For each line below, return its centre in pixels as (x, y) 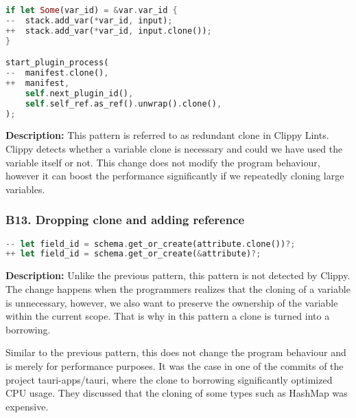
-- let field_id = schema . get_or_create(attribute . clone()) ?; (151, 244)
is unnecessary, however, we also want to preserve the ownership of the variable (172, 302)
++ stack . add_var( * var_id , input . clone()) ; (109, 31)
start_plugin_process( (57, 63)
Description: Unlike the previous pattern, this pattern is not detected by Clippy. (178, 275)
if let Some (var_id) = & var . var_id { (92, 10)
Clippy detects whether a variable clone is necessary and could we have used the (174, 148)
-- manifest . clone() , (57, 73)
